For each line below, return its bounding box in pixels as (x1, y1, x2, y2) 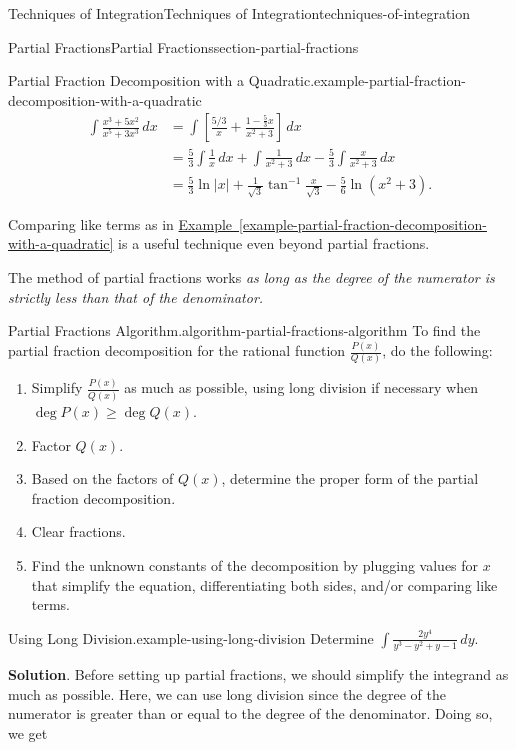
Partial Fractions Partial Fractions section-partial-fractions (8, 36, 359, 57)
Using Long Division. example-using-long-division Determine (8, 627, 374, 648)
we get (8, 722, 48, 743)
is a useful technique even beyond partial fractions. (118, 233, 430, 254)
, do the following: (382, 340, 493, 361)
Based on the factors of (31, 468, 174, 489)
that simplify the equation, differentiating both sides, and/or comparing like (31, 574, 498, 595)
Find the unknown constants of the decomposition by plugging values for (31, 555, 479, 576)
